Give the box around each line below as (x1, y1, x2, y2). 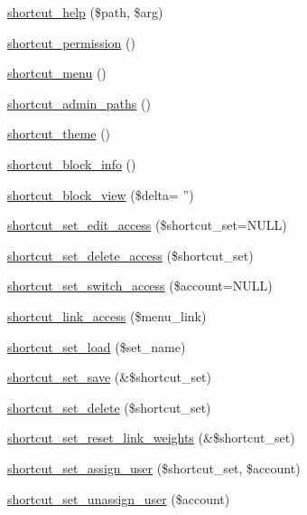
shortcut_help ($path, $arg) (7, 3, 163, 21)
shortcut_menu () (7, 63, 107, 82)
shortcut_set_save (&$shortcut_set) (7, 367, 212, 386)
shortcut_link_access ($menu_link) (7, 306, 207, 325)
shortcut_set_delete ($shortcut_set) (7, 397, 211, 416)
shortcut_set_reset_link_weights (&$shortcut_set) (7, 428, 295, 447)
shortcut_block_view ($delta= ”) (7, 185, 194, 204)
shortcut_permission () (7, 33, 135, 52)
